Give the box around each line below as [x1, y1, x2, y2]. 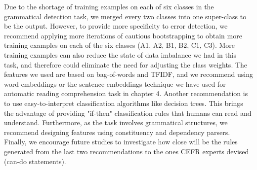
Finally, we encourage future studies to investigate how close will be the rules [4, 136, 238, 147]
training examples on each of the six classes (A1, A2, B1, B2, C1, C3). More [4, 40, 235, 50]
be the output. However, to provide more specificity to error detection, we [4, 21, 228, 31]
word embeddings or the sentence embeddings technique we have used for [4, 78, 226, 89]
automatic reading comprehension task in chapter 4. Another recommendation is [4, 88, 248, 99]
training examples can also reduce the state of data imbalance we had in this [4, 49, 237, 60]
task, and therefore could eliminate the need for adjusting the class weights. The [4, 59, 248, 69]
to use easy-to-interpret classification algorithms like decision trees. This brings [4, 98, 243, 108]
